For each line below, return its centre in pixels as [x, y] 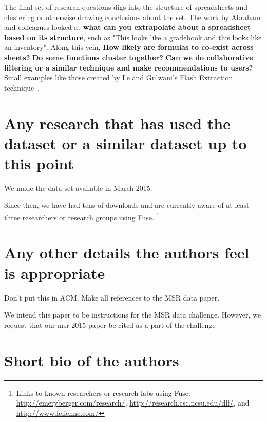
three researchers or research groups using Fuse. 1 [82, 216]
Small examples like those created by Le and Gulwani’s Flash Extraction [119, 77]
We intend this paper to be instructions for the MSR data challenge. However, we [132, 315]
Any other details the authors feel [127, 252]
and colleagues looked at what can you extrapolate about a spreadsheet [128, 27]
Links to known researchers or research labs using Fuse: [103, 392]
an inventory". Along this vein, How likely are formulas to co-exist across [129, 47]
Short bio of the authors [92, 360]
